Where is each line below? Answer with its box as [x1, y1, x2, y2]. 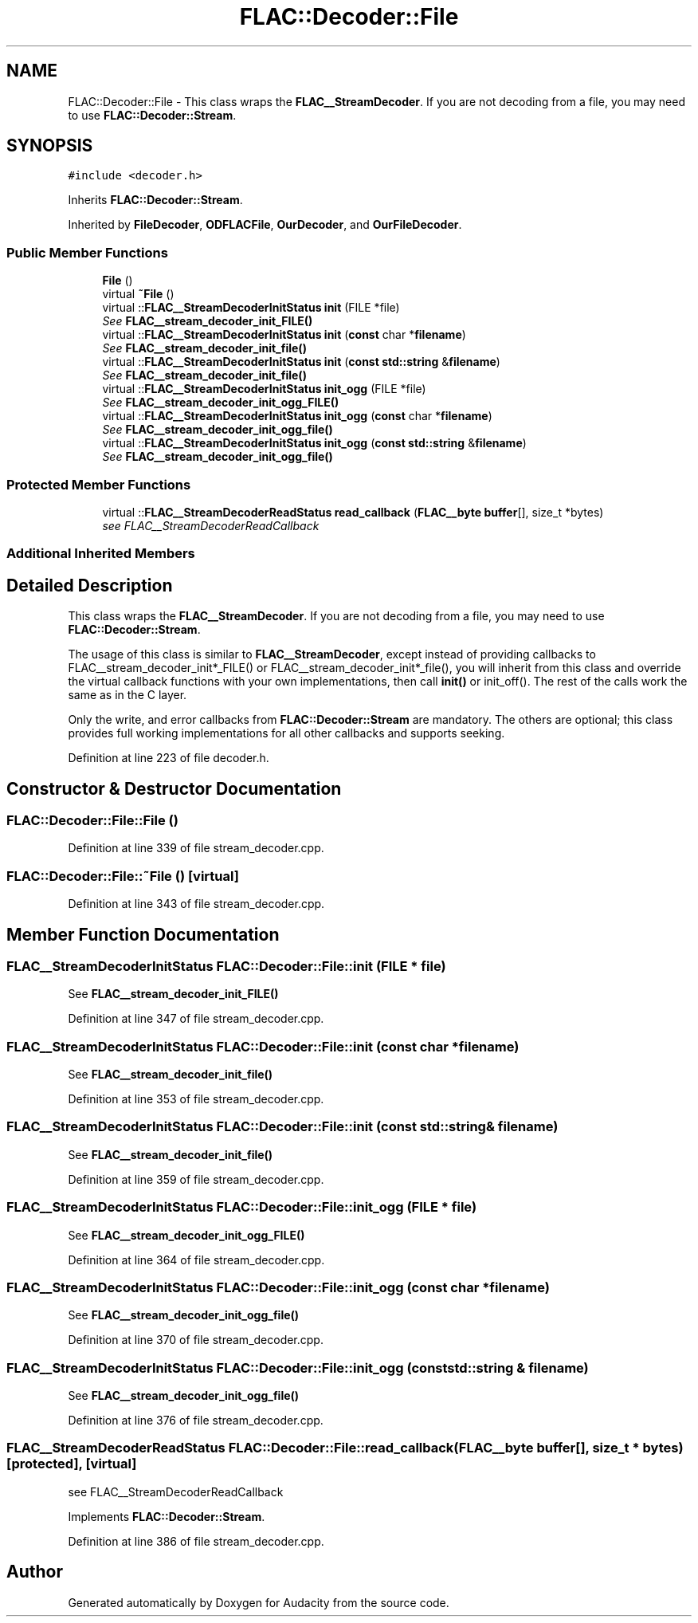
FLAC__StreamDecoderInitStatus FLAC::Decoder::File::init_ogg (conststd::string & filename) [6, 1359, 589, 1376]
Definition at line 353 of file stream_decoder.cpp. [68, 1092, 324, 1106]
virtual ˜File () [102, 287, 174, 301]
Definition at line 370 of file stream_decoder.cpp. [68, 1333, 324, 1347]
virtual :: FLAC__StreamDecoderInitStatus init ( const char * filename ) [102, 328, 466, 342]
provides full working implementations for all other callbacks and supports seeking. [68, 726, 505, 741]
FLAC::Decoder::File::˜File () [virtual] [6, 867, 239, 884]
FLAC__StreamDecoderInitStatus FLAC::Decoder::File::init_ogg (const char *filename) [6, 1279, 550, 1295]
